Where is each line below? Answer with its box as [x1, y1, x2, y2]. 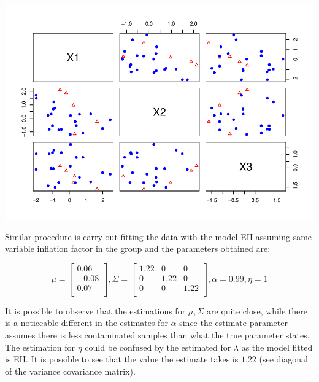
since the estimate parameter [179, 316, 288, 329]
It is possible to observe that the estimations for [5, 304, 186, 317]
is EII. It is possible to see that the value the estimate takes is [5, 353, 239, 365]
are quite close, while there [207, 304, 307, 317]
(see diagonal [259, 353, 308, 365]
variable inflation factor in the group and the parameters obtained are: [5, 242, 271, 255]
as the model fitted [241, 340, 313, 353]
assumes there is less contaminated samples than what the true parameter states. [5, 329, 310, 341]
